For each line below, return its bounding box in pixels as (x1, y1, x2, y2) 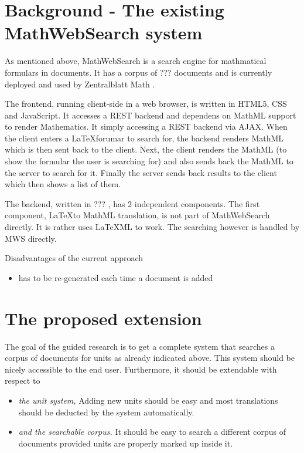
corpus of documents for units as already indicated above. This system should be (5, 351, 295, 364)
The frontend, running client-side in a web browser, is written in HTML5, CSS (5, 97, 287, 110)
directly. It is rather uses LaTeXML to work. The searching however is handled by (5, 221, 300, 233)
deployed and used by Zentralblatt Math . (5, 77, 155, 90)
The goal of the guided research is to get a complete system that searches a (5, 340, 275, 352)
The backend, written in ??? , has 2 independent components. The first (5, 197, 260, 209)
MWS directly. (5, 232, 57, 244)
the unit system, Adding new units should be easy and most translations (18, 394, 278, 406)
